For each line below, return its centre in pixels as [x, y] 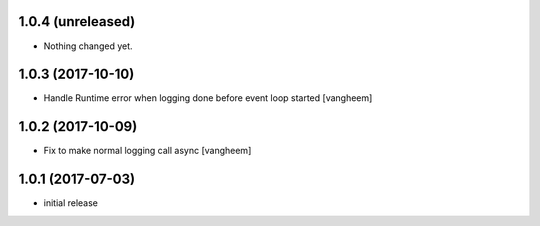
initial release [71, 203]
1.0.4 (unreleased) [77, 21]
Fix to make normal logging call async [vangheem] [147, 151]
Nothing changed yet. [88, 46]
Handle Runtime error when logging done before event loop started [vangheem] [208, 98]
